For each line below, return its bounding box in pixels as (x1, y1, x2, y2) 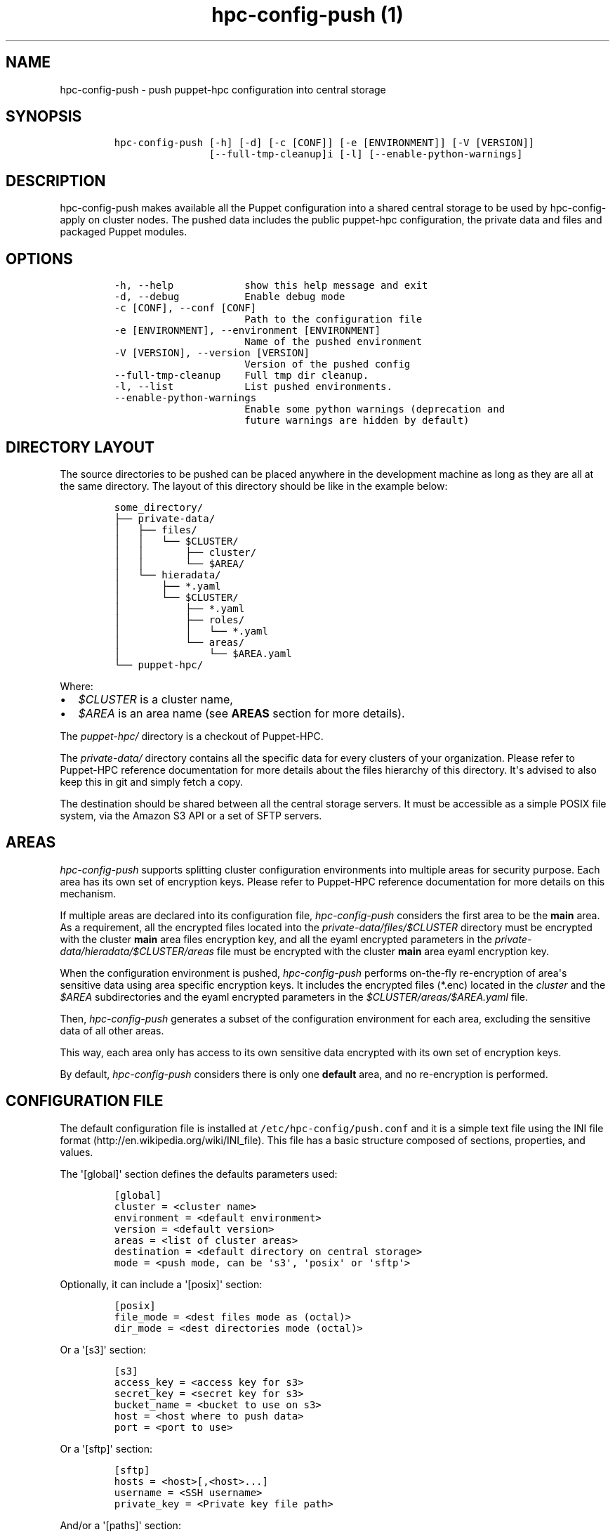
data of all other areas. (60, 1024, 164, 1037)
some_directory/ (114, 501, 204, 513)
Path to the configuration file (244, 313, 423, 325)
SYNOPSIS (6, 108, 82, 126)
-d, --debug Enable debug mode (114, 291, 345, 303)
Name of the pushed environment (244, 336, 423, 348)
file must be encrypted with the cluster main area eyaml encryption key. (216, 944, 549, 957)
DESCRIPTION (6, 171, 106, 190)
